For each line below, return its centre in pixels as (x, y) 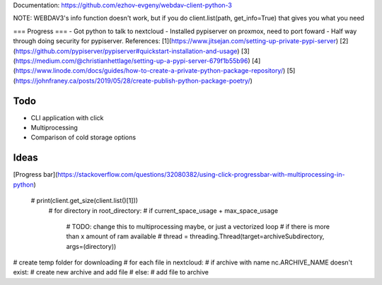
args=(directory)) (91, 246)
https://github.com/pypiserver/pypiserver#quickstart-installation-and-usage (126, 51)
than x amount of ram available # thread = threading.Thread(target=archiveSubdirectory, (195, 236)
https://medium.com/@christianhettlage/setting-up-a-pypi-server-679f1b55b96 (132, 61)
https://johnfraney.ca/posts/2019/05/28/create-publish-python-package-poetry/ (133, 81)
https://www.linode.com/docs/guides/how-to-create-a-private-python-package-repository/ (149, 71)
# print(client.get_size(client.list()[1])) (84, 201)
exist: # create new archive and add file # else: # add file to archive (111, 272)
